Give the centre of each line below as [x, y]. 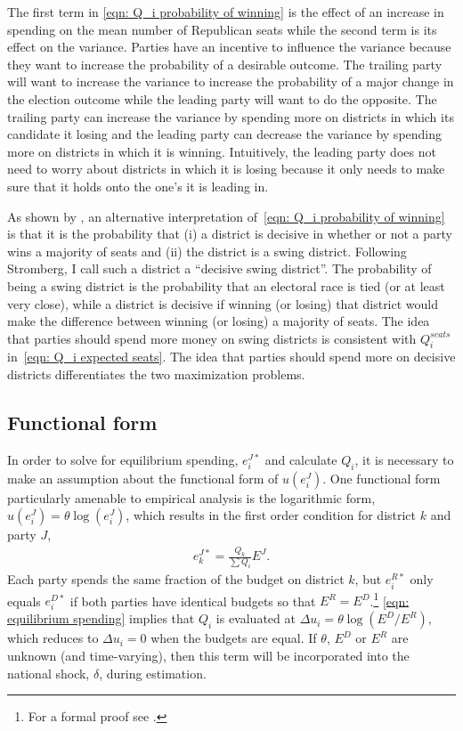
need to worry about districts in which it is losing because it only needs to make [226, 169]
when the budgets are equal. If [234, 638]
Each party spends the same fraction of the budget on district [176, 579]
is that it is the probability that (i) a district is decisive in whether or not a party [230, 234]
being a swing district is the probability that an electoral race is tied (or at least [226, 285]
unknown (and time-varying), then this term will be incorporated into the [208, 655]
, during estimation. [153, 673]
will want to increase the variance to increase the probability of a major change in [231, 81]
